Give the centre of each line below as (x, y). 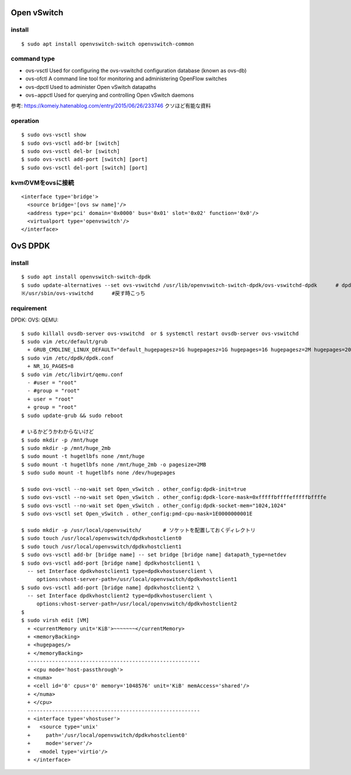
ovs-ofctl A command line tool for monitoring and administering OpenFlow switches (126, 78)
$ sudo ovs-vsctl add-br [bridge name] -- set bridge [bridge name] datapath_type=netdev (154, 555)
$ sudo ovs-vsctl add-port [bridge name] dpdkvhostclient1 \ (111, 563)
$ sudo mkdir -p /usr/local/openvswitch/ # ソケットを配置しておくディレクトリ (138, 530)
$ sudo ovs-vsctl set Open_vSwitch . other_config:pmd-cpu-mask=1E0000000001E (137, 514)
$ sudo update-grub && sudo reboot (72, 415)
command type (33, 59)
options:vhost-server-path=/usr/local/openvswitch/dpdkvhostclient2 (137, 604)
